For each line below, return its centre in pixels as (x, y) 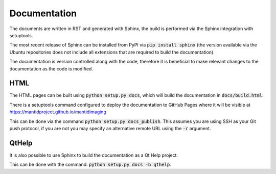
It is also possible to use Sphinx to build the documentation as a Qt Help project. (94, 155)
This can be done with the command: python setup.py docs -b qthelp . (90, 165)
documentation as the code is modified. (51, 68)
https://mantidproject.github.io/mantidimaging (58, 112)
